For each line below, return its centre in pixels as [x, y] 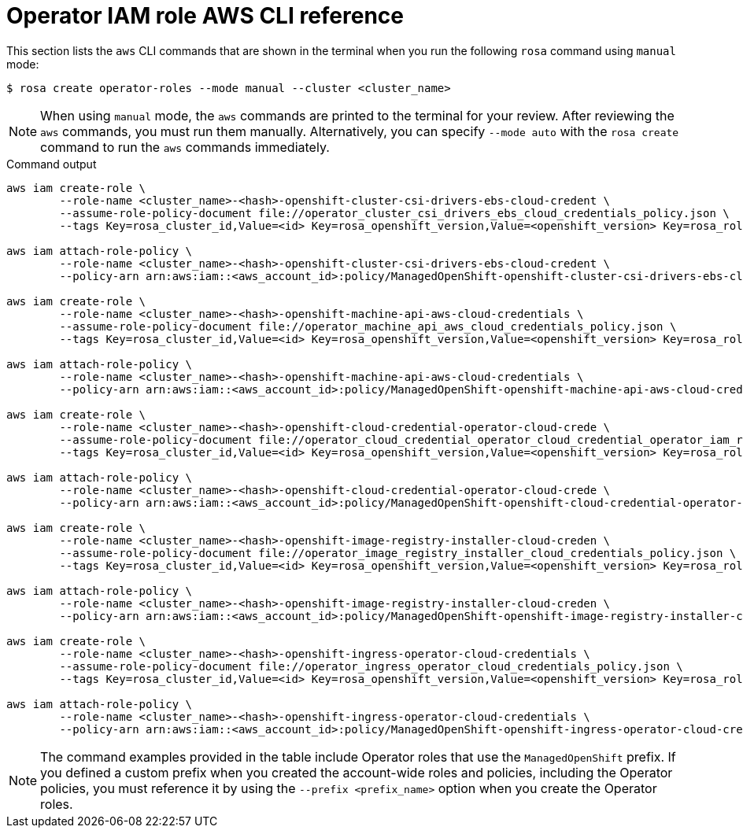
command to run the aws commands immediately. [185, 147]
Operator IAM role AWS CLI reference [205, 16]
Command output [52, 164]
